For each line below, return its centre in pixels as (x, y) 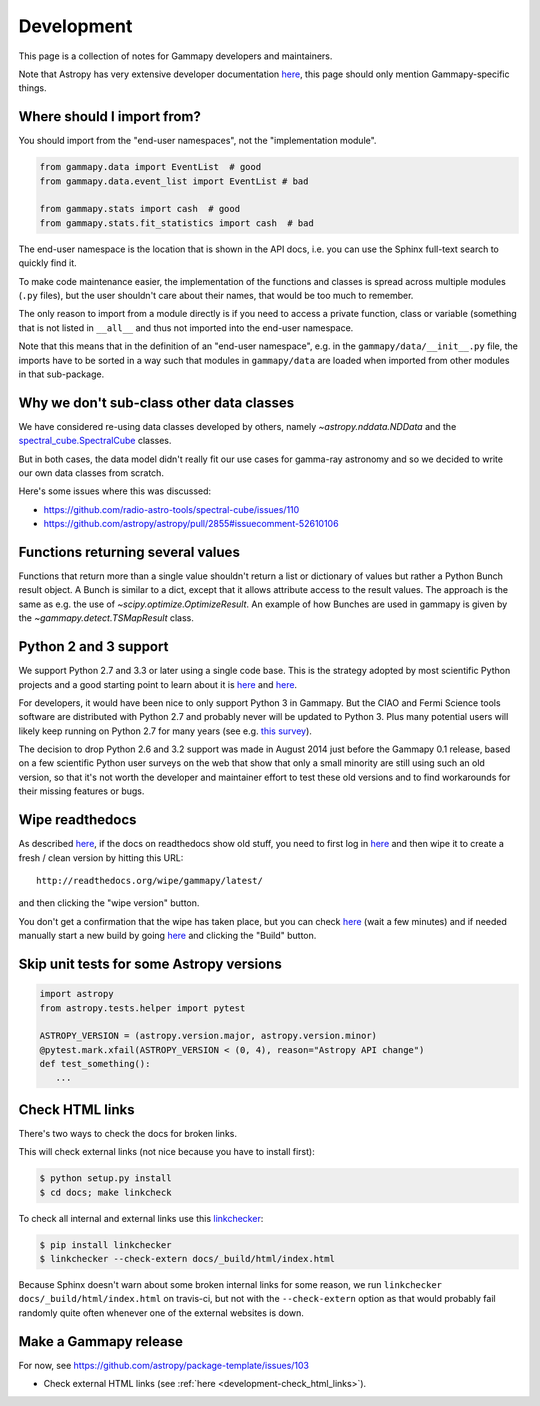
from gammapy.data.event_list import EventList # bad (174, 181)
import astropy (76, 994)
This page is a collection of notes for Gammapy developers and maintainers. (175, 56)
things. (32, 88)
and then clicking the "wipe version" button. (109, 903)
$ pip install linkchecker (105, 1244)
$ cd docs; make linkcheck (105, 1192)
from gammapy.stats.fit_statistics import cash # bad (176, 223)
